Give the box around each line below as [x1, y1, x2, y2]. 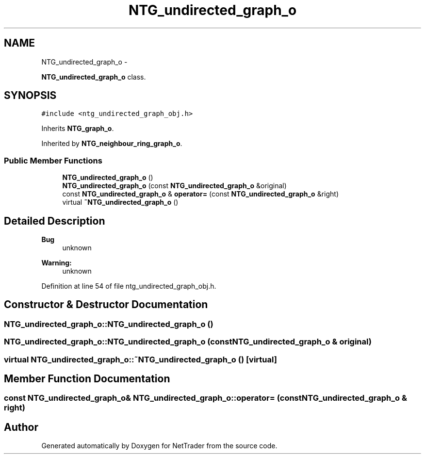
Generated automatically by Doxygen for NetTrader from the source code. [41, 442, 278, 450]
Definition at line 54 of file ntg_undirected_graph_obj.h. [41, 282, 216, 291]
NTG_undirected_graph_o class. [41, 72, 146, 81]
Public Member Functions [4, 155, 102, 165]
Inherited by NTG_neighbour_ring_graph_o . [41, 139, 182, 148]
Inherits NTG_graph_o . [41, 124, 114, 133]
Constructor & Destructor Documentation [4, 298, 208, 311]
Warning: [41, 259, 72, 267]
